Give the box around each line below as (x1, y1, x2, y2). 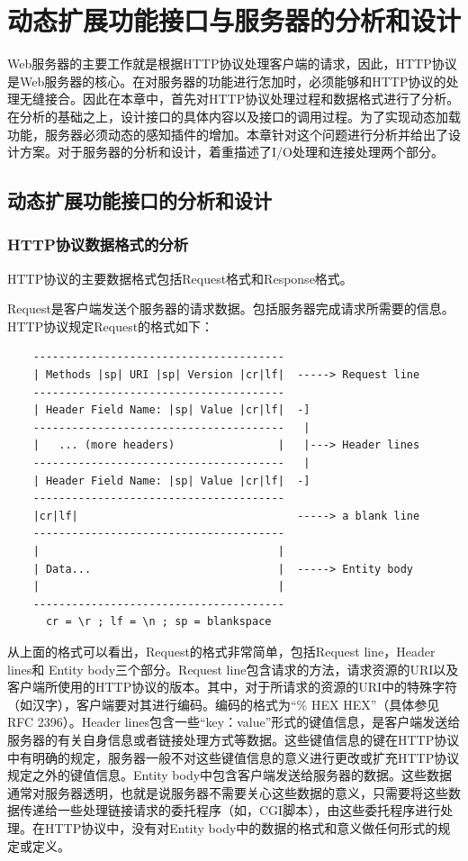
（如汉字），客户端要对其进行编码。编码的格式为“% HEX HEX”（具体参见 (7, 694, 440, 713)
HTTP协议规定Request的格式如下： (7, 316, 214, 335)
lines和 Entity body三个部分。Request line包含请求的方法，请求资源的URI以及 (7, 659, 459, 678)
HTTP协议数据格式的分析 (7, 233, 188, 256)
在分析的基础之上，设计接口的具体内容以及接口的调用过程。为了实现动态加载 (7, 106, 461, 125)
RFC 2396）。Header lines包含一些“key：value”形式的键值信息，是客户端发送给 (7, 712, 461, 731)
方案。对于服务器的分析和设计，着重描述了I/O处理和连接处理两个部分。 (19, 142, 444, 161)
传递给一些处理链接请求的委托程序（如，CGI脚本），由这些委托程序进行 (19, 801, 441, 820)
